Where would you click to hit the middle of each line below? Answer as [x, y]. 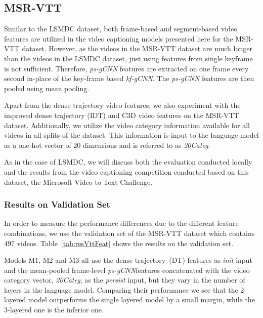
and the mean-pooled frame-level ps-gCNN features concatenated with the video [127, 270]
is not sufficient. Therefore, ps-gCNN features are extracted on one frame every [126, 68]
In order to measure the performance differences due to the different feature [121, 223]
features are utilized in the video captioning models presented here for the [119, 38]
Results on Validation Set [57, 204]
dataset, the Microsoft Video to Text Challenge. [78, 182]
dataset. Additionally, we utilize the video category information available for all [127, 125]
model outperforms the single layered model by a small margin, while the [141, 300]
